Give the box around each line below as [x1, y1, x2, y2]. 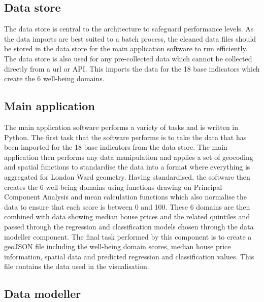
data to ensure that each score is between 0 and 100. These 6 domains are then [4, 201, 250, 212]
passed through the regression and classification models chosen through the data [4, 221, 254, 231]
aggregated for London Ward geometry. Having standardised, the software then [4, 171, 250, 182]
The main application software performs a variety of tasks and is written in [4, 121, 239, 132]
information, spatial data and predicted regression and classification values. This [4, 251, 254, 261]
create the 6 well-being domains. [4, 73, 105, 84]
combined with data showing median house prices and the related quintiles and [4, 211, 250, 222]
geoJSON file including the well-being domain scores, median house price [4, 241, 231, 252]
